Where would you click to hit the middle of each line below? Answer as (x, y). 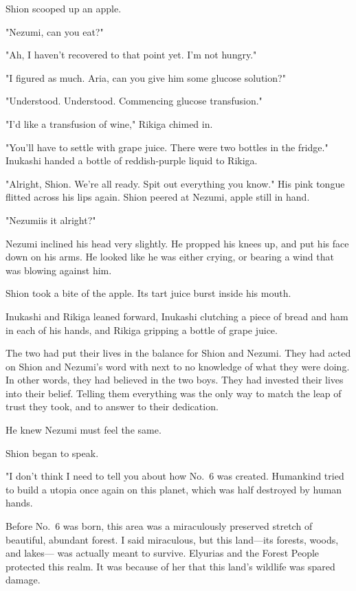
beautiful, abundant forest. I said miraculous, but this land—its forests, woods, (172, 539)
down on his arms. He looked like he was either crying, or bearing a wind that (170, 257)
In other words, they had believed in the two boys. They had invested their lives (175, 380)
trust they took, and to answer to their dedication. (112, 406)
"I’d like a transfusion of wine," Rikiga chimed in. (109, 123)
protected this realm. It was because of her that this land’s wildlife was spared (170, 566)
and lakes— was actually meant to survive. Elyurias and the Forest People (163, 553)
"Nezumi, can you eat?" (55, 31)
